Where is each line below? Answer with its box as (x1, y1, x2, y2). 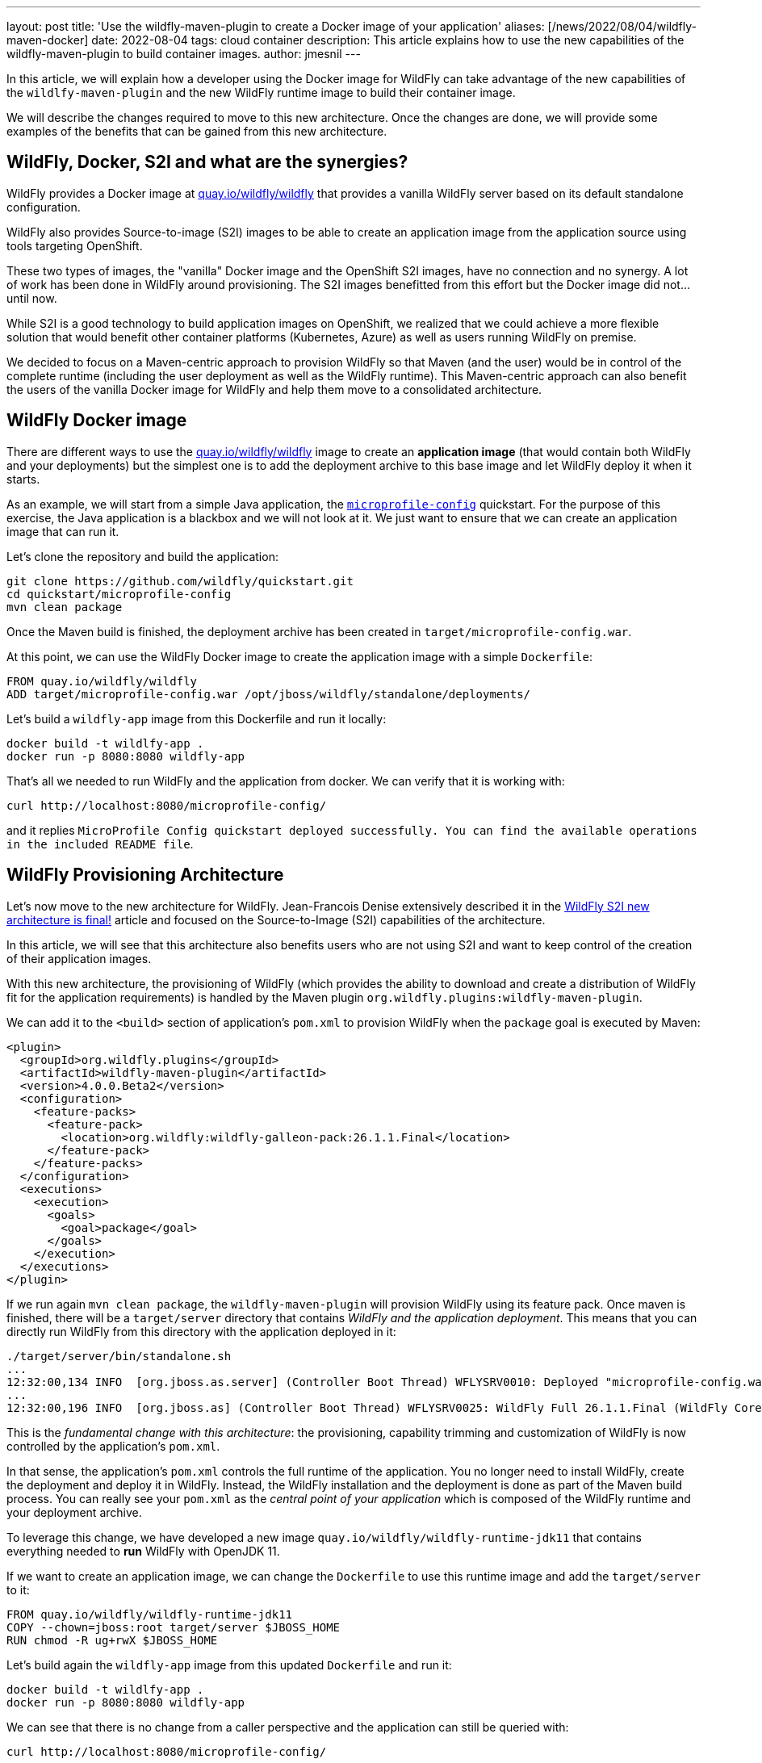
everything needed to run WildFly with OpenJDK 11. (6, 1543, 280, 1558)
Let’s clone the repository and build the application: (6, 549, 278, 563)
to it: (6, 1582, 30, 1597)
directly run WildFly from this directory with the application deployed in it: (6, 1324, 396, 1338)
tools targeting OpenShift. (6, 238, 143, 253)
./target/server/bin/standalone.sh (6, 1349, 232, 1363)
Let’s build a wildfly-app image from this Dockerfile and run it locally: (6, 711, 387, 726)
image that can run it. (6, 524, 119, 538)
